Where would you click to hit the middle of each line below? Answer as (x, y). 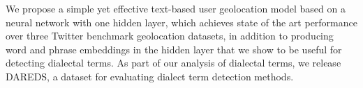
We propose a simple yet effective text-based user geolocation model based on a (176, 8)
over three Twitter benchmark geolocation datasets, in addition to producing (170, 36)
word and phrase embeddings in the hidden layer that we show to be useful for (174, 49)
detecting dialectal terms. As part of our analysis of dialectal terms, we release (173, 63)
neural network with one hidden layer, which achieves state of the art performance (181, 22)
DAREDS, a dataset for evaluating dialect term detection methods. (150, 76)
